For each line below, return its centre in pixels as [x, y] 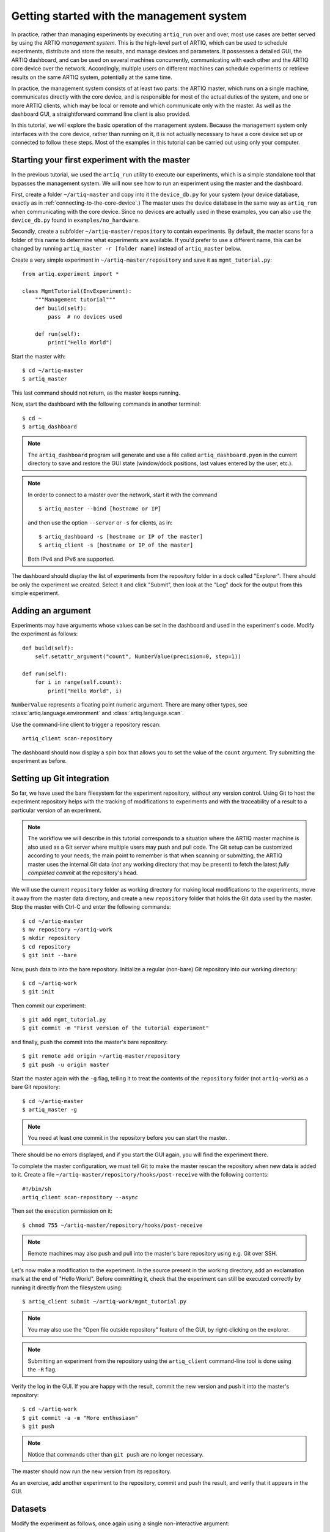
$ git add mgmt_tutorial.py [64, 1020]
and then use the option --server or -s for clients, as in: [100, 522]
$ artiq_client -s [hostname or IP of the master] [116, 545]
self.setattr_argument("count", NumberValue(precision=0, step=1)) [138, 657]
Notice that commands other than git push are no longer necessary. [116, 1454]
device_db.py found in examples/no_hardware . [75, 220]
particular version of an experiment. [57, 810]
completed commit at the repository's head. [83, 873]
